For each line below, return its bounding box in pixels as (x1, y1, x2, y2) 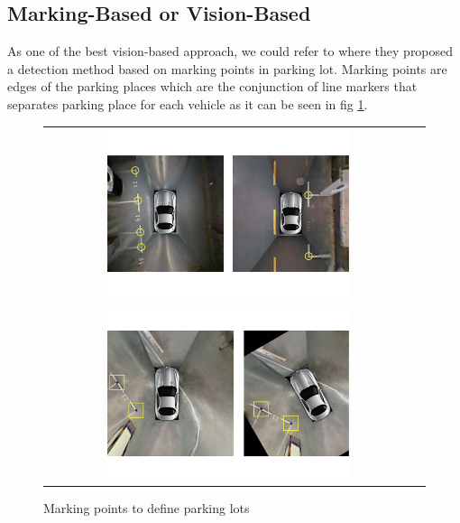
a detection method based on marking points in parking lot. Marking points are (7, 59, 447, 78)
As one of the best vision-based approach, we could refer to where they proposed (7, 42, 454, 61)
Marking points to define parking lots (43, 499, 250, 518)
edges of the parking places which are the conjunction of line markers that (7, 77, 418, 96)
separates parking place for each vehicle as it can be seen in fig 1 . (7, 94, 368, 113)
